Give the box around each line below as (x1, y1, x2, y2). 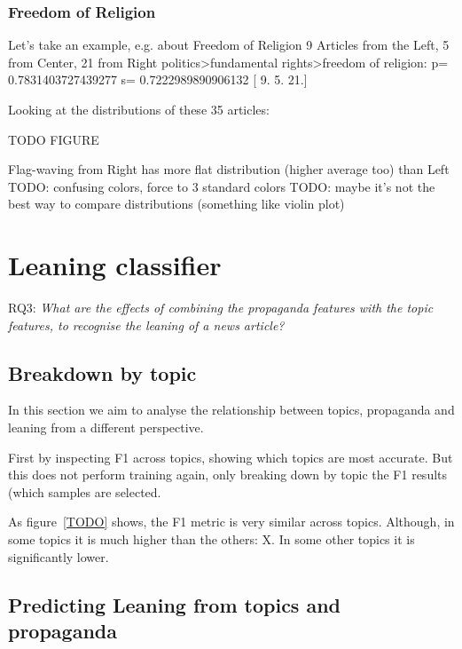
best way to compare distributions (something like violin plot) (8, 194, 345, 213)
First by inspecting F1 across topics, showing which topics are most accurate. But (8, 447, 453, 466)
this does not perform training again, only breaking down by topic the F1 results (8, 465, 448, 484)
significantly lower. (8, 547, 109, 566)
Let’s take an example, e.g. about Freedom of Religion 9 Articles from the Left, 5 (8, 36, 450, 54)
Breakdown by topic (8, 359, 197, 386)
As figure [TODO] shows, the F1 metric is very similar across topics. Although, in (8, 512, 455, 531)
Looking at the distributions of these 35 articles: (8, 100, 270, 118)
